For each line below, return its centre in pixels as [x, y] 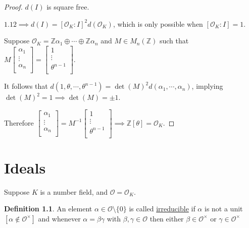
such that [174, 41]
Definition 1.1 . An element [48, 209]
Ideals [25, 167]
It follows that [26, 86]
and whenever [59, 218]
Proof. [13, 7]
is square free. [68, 7]
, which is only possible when [158, 23]
